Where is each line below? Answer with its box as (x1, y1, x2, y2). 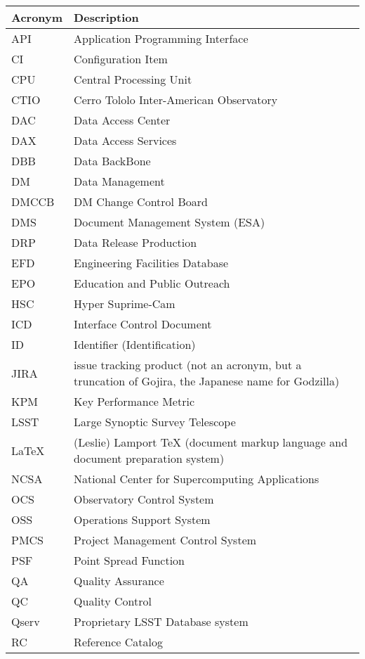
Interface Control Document (74, 316, 212, 332)
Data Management (74, 173, 165, 189)
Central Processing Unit (74, 71, 192, 87)
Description (74, 9, 139, 25)
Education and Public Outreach (74, 275, 230, 291)
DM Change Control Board (74, 193, 208, 210)
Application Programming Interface (74, 30, 248, 46)
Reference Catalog (74, 634, 164, 650)
